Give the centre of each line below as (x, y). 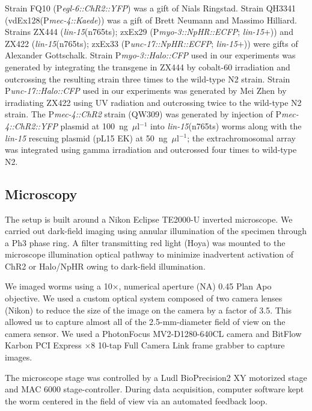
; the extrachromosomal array (241, 138)
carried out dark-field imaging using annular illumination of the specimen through (156, 231)
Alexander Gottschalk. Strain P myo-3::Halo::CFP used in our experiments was (150, 55)
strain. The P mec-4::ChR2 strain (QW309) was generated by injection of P (143, 114)
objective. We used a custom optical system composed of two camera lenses (144, 298)
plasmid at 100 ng (94, 125)
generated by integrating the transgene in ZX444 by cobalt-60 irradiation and (148, 66)
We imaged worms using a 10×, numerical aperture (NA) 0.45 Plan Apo (138, 286)
